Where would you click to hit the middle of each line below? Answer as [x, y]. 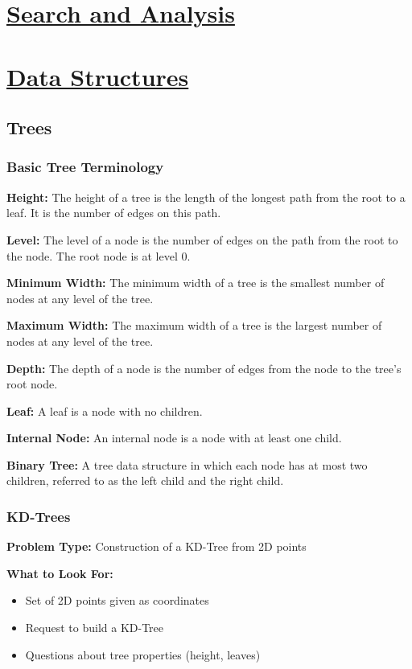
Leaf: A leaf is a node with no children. [105, 410]
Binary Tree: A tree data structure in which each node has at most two [187, 464]
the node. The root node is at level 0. [99, 255]
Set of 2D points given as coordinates [117, 600]
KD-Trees [39, 516]
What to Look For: [60, 573]
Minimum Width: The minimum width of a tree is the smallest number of [196, 283]
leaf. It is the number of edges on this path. [114, 213]
